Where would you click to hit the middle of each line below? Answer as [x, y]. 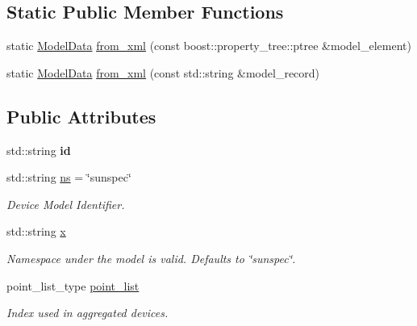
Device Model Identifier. [66, 204]
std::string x [36, 231]
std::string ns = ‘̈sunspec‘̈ [69, 177]
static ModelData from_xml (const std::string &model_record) [163, 72]
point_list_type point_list [73, 285]
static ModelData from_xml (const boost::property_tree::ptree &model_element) [209, 46]
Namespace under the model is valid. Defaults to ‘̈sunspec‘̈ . [151, 258]
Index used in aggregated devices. [88, 313]
